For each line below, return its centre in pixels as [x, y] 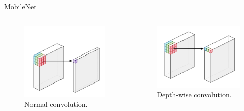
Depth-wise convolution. [194, 94]
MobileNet [20, 6]
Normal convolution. [56, 104]
